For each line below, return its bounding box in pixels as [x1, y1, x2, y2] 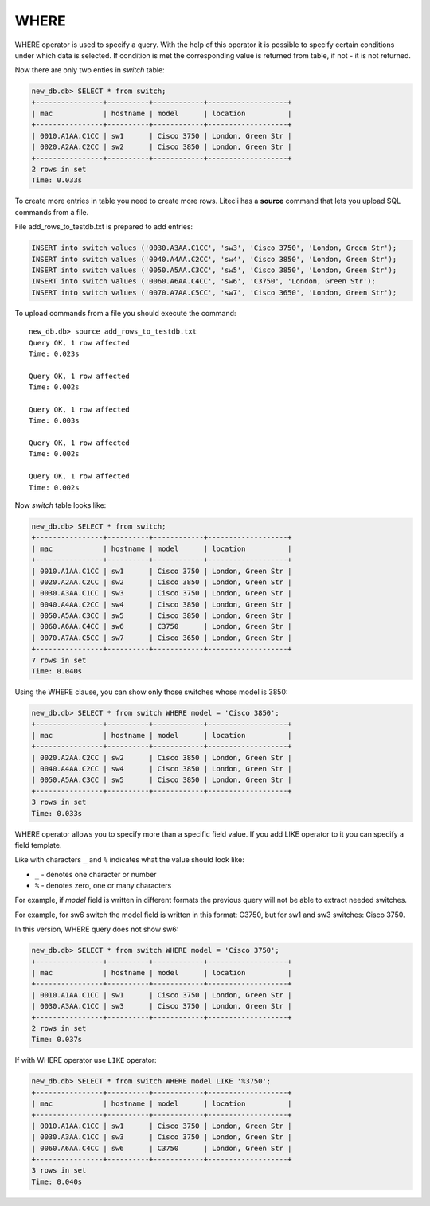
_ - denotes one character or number [34, 869, 157, 879]
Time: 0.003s [29, 416, 80, 425]
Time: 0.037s [31, 1035, 83, 1044]
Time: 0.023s [29, 349, 80, 358]
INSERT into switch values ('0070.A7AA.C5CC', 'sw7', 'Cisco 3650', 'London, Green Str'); [31, 287, 397, 297]
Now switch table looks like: [14, 500, 107, 509]
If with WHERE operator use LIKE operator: [14, 1056, 157, 1065]
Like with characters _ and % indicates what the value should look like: [14, 855, 244, 864]
